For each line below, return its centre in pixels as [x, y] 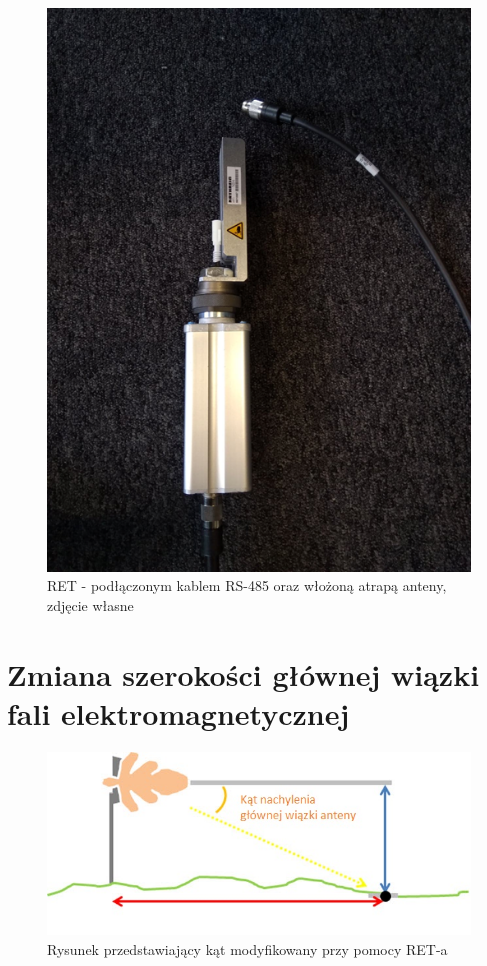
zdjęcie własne [90, 604]
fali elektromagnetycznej [178, 712]
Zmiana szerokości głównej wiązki [243, 673]
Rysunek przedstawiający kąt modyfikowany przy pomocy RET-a [247, 948]
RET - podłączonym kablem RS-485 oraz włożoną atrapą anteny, [247, 585]
